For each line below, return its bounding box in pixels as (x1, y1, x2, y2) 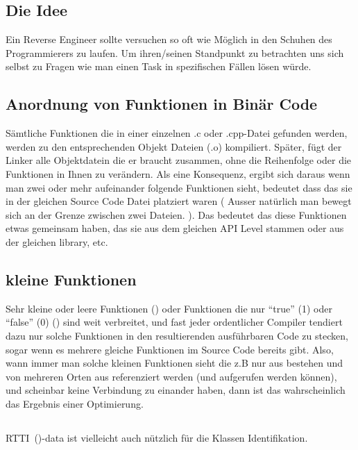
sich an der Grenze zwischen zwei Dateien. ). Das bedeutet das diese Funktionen (6, 207, 347, 222)
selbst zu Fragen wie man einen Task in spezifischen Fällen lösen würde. (6, 59, 312, 74)
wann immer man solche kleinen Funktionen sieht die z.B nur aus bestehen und (6, 356, 343, 370)
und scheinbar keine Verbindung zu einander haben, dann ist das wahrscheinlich (6, 383, 346, 397)
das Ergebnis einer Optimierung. (6, 396, 144, 410)
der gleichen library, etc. (6, 234, 108, 249)
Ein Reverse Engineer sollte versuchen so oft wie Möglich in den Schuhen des (6, 32, 332, 47)
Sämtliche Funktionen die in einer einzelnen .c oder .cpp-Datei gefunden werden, (6, 126, 348, 140)
